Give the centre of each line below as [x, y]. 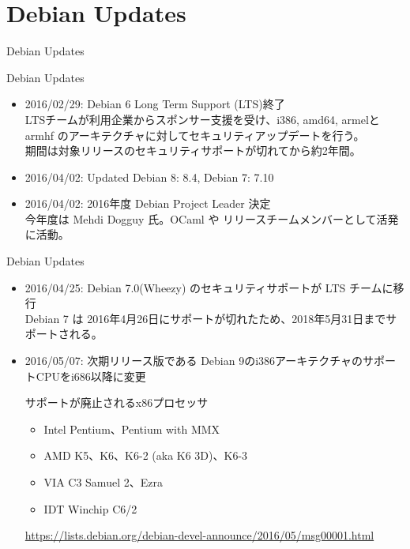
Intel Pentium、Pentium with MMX [132, 429]
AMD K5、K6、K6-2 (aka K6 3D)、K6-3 [146, 455]
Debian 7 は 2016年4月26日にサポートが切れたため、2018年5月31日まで [205, 318]
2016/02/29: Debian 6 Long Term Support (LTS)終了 [155, 104]
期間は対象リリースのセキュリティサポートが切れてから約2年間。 [193, 150]
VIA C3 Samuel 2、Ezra [103, 482]
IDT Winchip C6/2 [90, 508]
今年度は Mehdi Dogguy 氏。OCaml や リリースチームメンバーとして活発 [212, 218]
